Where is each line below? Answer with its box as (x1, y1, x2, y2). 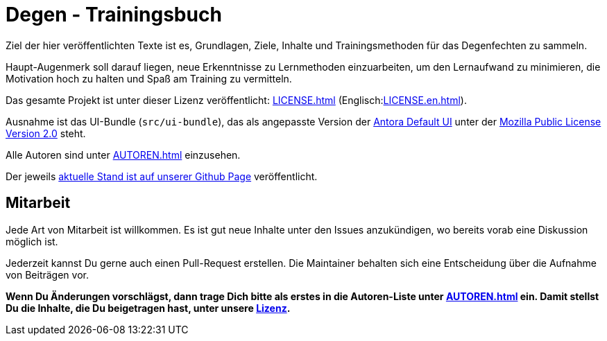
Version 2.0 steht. (6, 127, 86, 139)
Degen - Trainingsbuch (6, 3, 222, 26)
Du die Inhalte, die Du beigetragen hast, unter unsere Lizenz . (6, 301, 291, 314)
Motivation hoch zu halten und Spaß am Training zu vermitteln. (6, 72, 292, 85)
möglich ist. (6, 235, 58, 247)
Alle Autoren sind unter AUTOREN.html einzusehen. (6, 148, 241, 161)
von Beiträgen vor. (6, 268, 89, 281)
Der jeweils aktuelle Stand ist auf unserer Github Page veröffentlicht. (6, 170, 318, 182)
